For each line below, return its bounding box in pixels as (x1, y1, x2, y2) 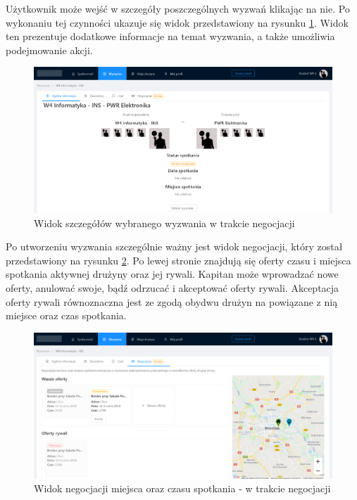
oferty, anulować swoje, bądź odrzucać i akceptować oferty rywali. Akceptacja (6, 280, 339, 295)
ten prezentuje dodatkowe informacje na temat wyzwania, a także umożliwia (6, 29, 335, 44)
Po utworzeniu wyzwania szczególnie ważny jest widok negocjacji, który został (6, 239, 343, 254)
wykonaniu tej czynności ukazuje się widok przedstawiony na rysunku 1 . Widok (6, 15, 349, 30)
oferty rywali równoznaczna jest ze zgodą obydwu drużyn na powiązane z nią (6, 294, 338, 309)
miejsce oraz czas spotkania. (6, 308, 127, 323)
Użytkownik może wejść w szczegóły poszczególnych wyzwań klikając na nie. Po (6, 1, 350, 15)
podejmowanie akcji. (6, 42, 93, 57)
